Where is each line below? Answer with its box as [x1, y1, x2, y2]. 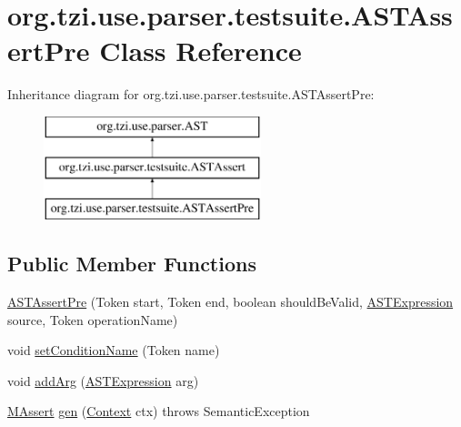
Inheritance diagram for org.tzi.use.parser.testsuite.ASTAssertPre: [7, 85, 375, 104]
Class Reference [99, 32, 302, 69]
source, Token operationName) [7, 310, 178, 329]
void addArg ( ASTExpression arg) [7, 371, 199, 390]
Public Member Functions [7, 249, 256, 278]
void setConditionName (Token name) [7, 341, 220, 360]
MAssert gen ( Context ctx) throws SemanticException [7, 402, 310, 421]
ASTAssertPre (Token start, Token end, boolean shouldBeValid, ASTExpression [7, 292, 454, 311]
